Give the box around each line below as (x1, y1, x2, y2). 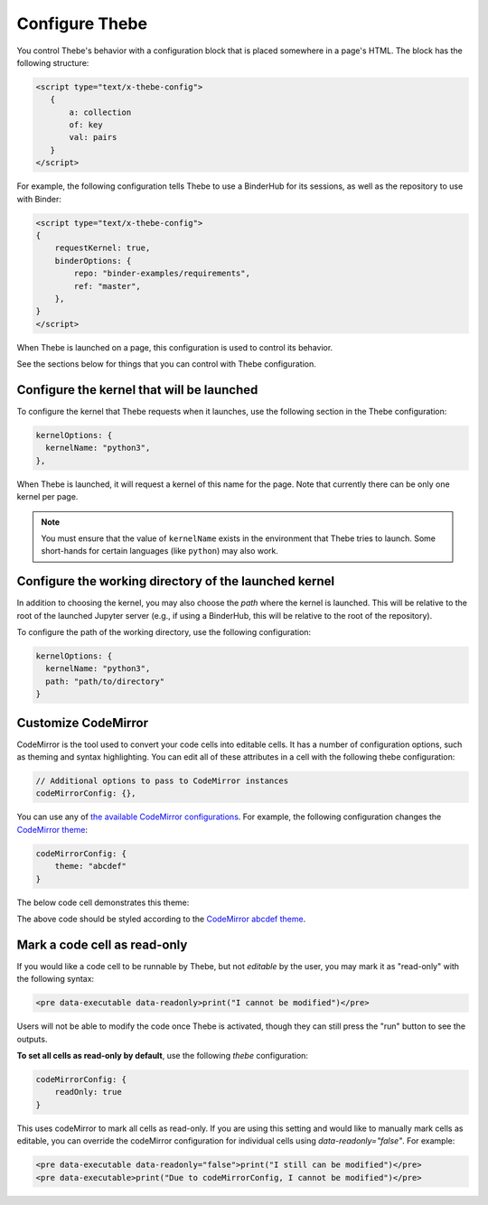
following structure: (16, 57, 89, 68)
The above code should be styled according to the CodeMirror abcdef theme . (16, 913, 306, 924)
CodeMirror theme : (16, 824, 89, 835)
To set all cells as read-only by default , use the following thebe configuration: (16, 1051, 309, 1061)
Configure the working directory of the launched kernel (16, 574, 334, 589)
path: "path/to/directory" (45, 676, 165, 687)
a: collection (69, 107, 132, 117)
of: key (69, 120, 103, 130)
